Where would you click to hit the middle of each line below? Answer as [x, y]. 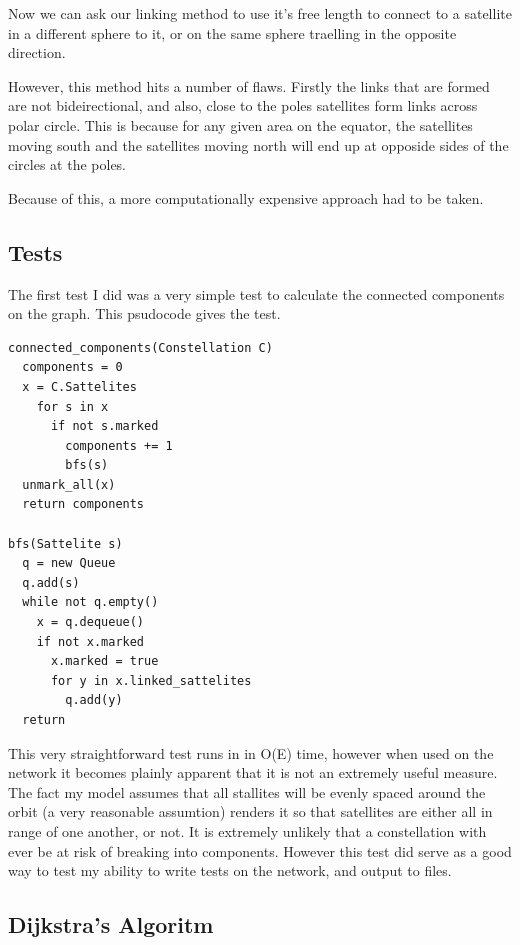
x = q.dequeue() [90, 622]
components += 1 [119, 445]
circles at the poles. [67, 164]
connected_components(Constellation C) [140, 347]
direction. [37, 52]
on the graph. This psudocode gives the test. [144, 313]
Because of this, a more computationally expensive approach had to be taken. [246, 197]
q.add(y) [94, 700]
